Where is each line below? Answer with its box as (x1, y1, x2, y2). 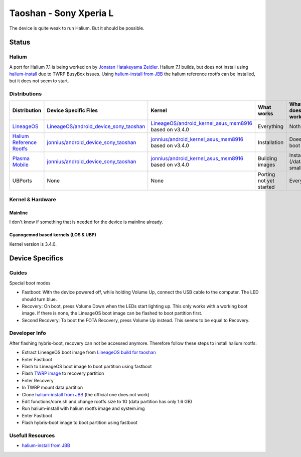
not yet (257, 177, 274, 184)
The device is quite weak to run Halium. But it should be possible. (9, 25, 144, 31)
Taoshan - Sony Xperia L (9, 8, 114, 19)
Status (9, 38, 31, 47)
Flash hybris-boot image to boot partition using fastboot (22, 419, 138, 426)
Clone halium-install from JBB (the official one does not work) (22, 391, 150, 397)
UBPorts (12, 177, 32, 184)
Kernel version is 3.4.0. (9, 241, 57, 247)
